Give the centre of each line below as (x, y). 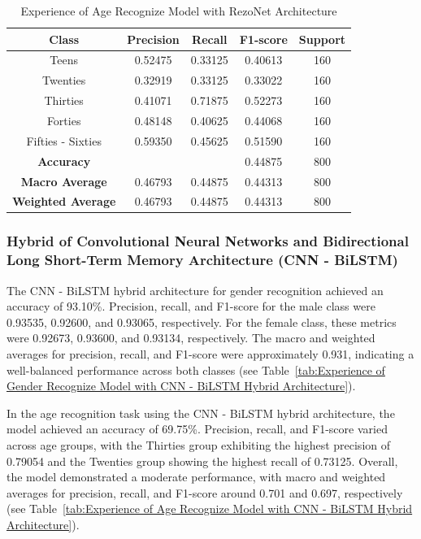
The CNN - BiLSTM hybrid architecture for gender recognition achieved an (195, 290)
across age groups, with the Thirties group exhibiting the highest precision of (199, 444)
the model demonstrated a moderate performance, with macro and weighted (196, 477)
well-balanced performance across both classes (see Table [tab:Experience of (196, 369)
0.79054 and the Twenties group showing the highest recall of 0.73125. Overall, (202, 461)
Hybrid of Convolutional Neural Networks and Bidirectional (208, 241)
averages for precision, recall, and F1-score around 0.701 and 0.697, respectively (205, 492)
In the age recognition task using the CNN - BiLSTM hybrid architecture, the (201, 413)
